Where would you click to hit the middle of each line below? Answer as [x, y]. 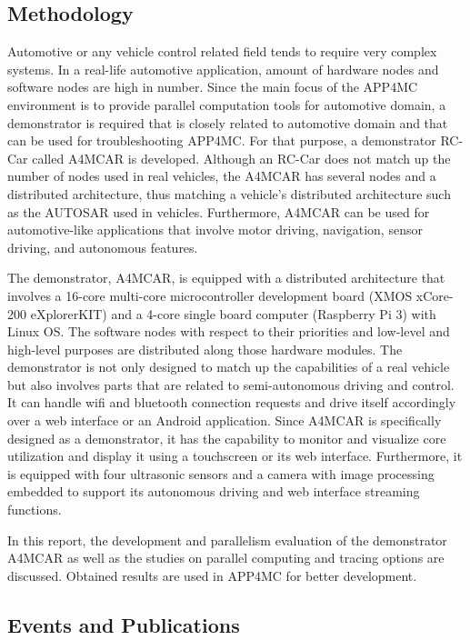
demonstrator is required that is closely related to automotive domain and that [228, 122]
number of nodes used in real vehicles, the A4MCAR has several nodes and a [222, 176]
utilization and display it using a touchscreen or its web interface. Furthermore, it [235, 456]
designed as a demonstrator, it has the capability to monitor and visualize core [227, 438]
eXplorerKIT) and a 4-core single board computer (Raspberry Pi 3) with [233, 313]
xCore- [435, 295]
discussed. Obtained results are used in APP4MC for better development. [212, 575]
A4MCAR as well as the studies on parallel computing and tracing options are [226, 558]
